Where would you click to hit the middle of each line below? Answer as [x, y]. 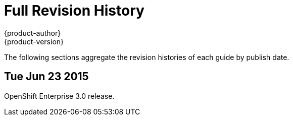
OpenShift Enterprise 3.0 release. [59, 96]
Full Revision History [74, 11]
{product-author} [33, 33]
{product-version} [34, 41]
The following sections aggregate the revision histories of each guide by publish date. [147, 57]
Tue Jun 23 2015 [46, 77]
